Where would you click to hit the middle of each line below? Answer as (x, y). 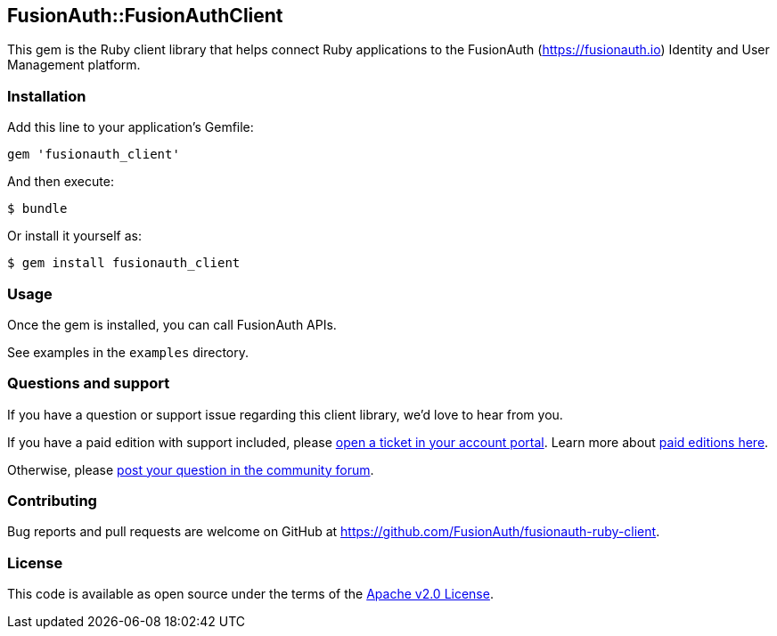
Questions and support (89, 383)
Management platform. (74, 65)
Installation (47, 96)
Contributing (52, 501)
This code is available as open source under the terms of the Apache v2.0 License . (250, 594)
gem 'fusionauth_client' (94, 155)
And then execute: (61, 182)
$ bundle (37, 209)
